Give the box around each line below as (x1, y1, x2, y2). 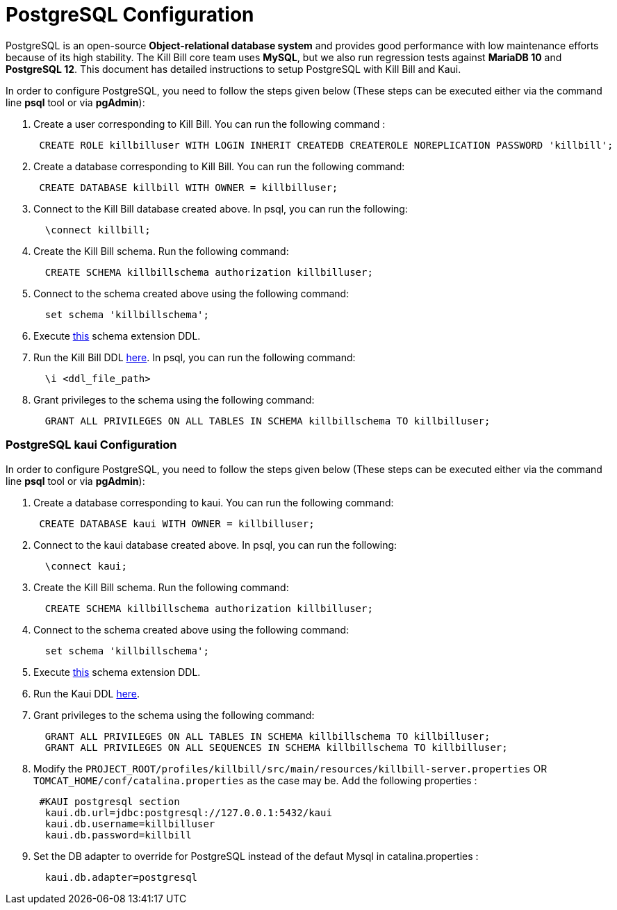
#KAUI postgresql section (39, 795, 180, 807)
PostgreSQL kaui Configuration (6, 438, 177, 452)
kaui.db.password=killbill (44, 829, 192, 841)
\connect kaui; (44, 560, 127, 572)
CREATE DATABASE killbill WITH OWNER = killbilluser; (39, 181, 338, 193)
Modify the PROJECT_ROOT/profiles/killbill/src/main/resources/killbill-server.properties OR (33, 762, 548, 775)
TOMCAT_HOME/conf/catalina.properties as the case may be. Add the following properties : (33, 774, 477, 786)
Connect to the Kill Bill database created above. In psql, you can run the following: (33, 202, 408, 215)
